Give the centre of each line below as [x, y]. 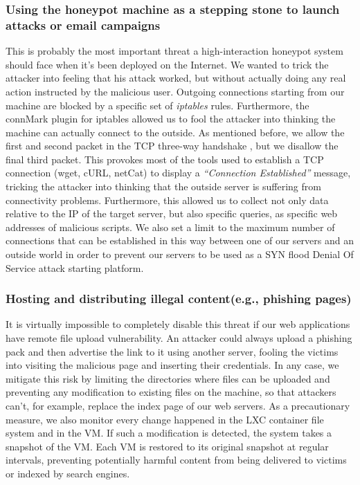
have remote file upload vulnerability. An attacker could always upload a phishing [179, 338]
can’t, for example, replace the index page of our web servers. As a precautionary [178, 406]
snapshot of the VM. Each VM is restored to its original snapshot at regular [167, 446]
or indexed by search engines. [68, 473]
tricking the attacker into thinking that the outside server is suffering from [163, 186]
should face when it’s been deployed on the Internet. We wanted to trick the [167, 64]
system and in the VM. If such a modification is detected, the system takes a [169, 433]
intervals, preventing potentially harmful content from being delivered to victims [176, 460]
